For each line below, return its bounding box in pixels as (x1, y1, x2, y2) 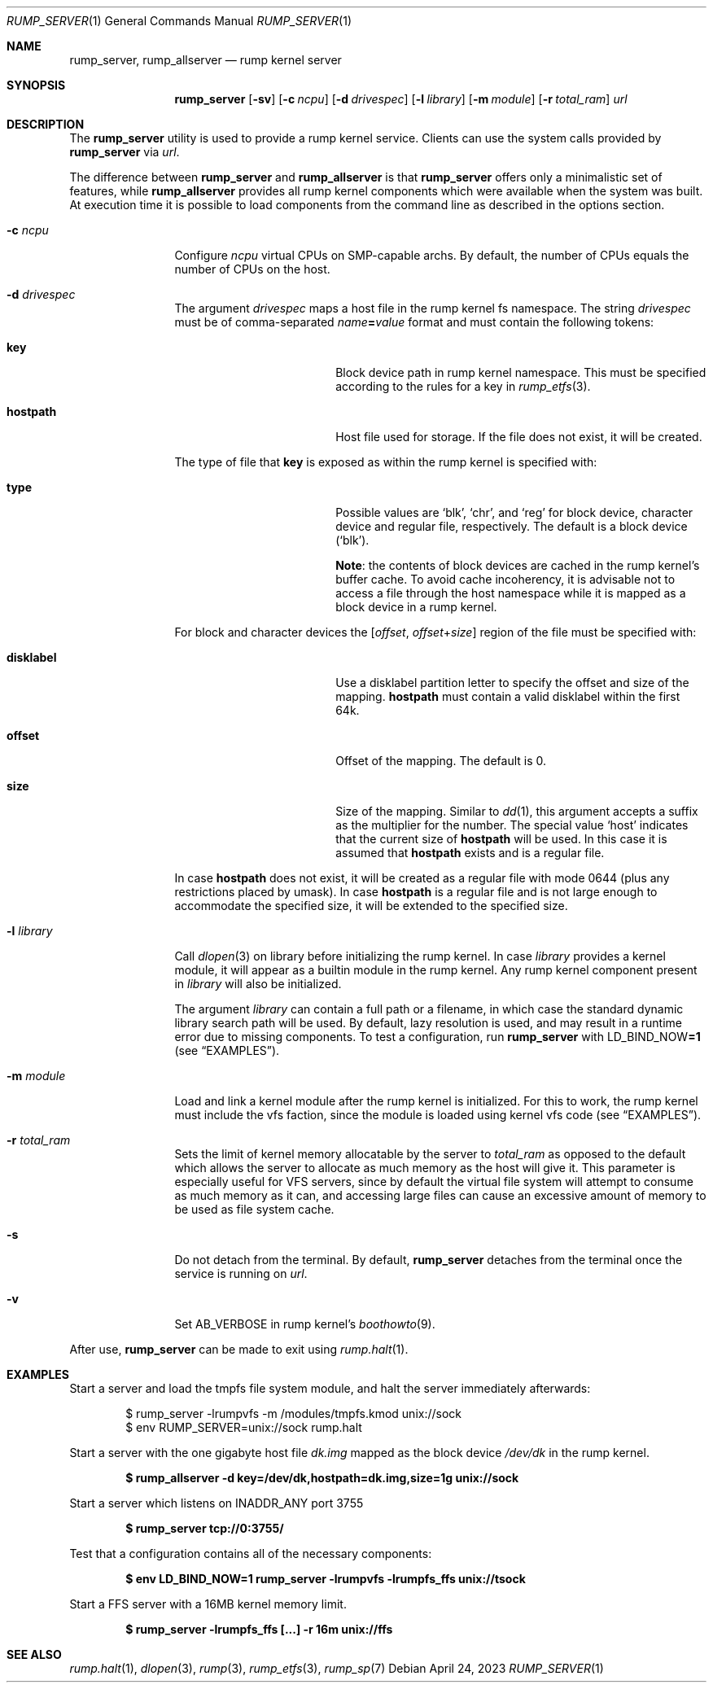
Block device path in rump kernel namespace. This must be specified (335, 365, 706, 379)
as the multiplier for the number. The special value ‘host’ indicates (335, 818, 689, 832)
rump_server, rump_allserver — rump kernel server (69, 53, 342, 67)
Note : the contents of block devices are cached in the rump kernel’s (335, 558, 700, 572)
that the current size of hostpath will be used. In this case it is (335, 832, 667, 846)
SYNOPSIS (7, 78, 66, 92)
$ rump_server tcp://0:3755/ (125, 1521, 284, 1535)
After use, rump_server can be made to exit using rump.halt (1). (69, 1342, 409, 1356)
